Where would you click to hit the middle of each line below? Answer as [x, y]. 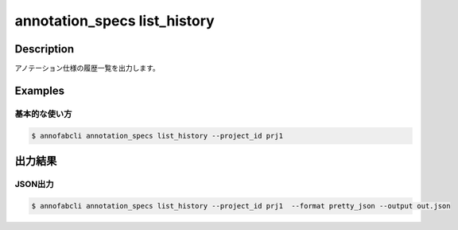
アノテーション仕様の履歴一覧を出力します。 [87, 68]
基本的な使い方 [43, 114]
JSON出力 [35, 184]
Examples [40, 90]
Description [45, 49]
